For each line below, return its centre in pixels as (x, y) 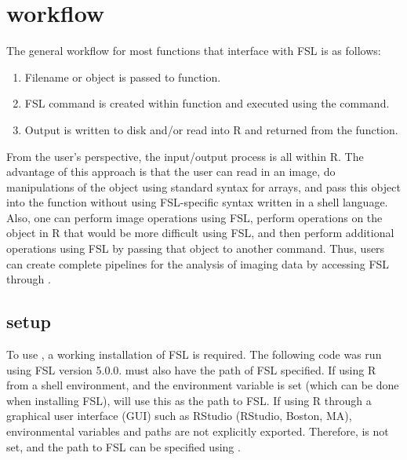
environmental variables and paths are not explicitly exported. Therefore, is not (198, 431)
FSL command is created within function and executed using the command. (207, 103)
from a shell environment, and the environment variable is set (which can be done (203, 385)
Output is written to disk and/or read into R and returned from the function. (211, 129)
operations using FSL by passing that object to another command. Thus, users (196, 248)
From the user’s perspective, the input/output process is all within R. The (185, 156)
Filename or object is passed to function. (123, 77)
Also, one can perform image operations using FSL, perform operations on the (194, 217)
